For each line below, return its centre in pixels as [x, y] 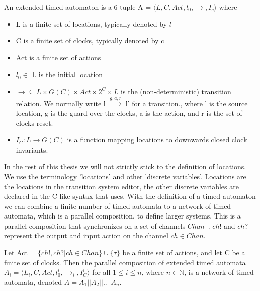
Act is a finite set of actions [58, 57]
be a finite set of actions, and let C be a [184, 252]
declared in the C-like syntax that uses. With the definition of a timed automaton [130, 196]
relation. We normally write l [61, 103]
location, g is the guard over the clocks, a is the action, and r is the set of [129, 113]
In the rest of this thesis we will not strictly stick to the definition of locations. [125, 166]
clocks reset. [34, 123]
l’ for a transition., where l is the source [187, 103]
